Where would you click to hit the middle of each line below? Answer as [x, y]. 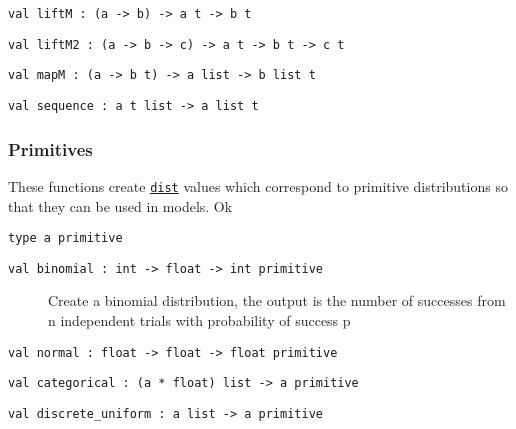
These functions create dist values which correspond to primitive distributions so [258, 185]
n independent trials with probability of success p [199, 320]
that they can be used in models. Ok [120, 205]
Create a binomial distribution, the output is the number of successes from [277, 300]
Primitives [50, 148]
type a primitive [65, 238]
